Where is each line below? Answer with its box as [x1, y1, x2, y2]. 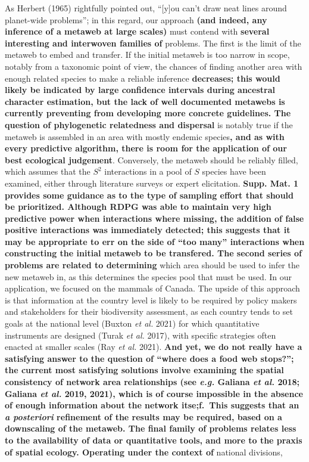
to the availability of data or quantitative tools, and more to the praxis [5, 433, 302, 446]
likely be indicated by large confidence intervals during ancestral [5, 83, 275, 96]
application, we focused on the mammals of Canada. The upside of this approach [5, 282, 300, 294]
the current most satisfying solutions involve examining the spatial [5, 364, 284, 376]
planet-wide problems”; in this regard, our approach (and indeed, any [5, 13, 267, 26]
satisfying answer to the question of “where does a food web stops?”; [5, 352, 294, 364]
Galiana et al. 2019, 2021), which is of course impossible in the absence [5, 387, 303, 399]
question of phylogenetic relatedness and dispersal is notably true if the [5, 118, 293, 131]
